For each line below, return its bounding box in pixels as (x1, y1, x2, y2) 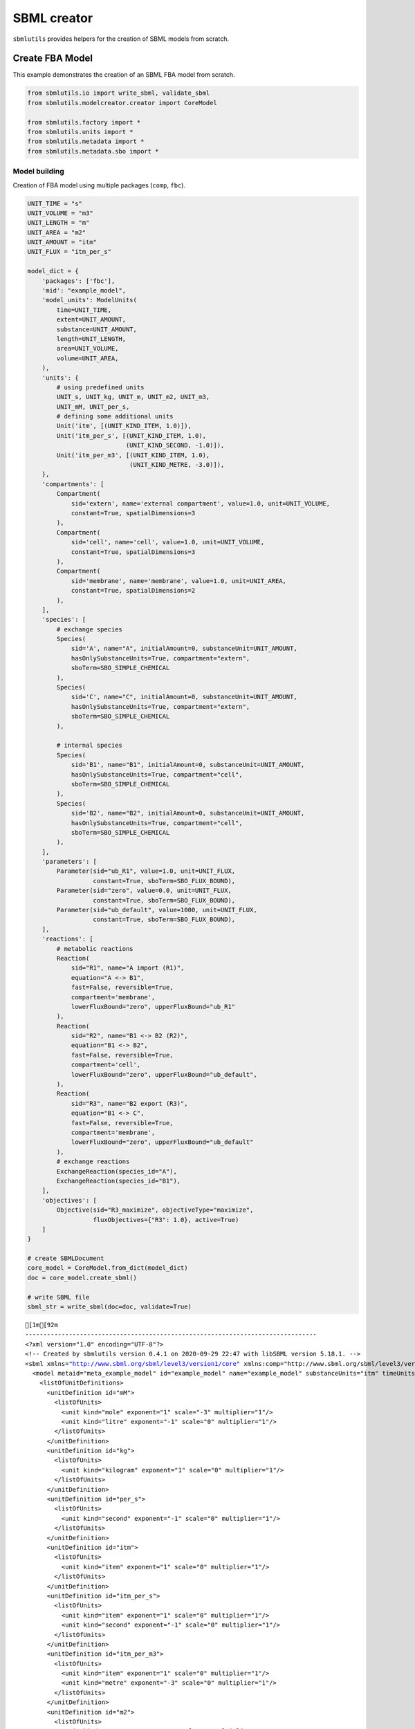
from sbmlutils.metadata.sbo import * (27, 147, 159, 155)
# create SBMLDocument (27, 1255, 104, 1262)
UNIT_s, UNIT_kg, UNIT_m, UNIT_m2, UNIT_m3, (56, 393, 210, 401)
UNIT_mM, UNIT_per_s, (56, 403, 130, 411)
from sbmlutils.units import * (27, 128, 134, 136)
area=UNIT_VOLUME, (56, 344, 119, 353)
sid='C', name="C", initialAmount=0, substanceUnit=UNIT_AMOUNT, (71, 693, 297, 701)
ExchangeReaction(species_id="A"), (56, 1167, 178, 1175)
